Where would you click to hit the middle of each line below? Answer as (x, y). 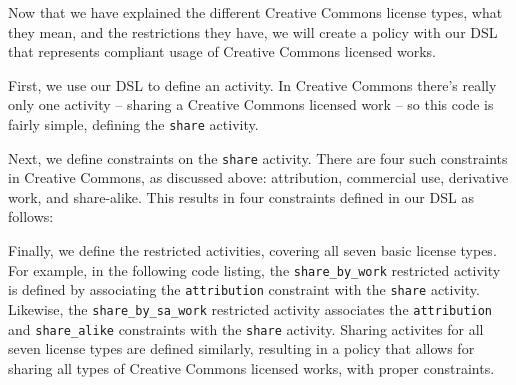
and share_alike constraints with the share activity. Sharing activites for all (246, 328)
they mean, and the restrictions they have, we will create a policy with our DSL (253, 31)
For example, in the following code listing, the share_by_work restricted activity (254, 269)
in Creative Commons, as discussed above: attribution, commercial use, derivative (258, 177)
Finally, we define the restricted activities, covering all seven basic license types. (252, 250)
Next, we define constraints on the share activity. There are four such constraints (258, 157)
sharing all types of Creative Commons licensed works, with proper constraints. (251, 367)
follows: (31, 216)
